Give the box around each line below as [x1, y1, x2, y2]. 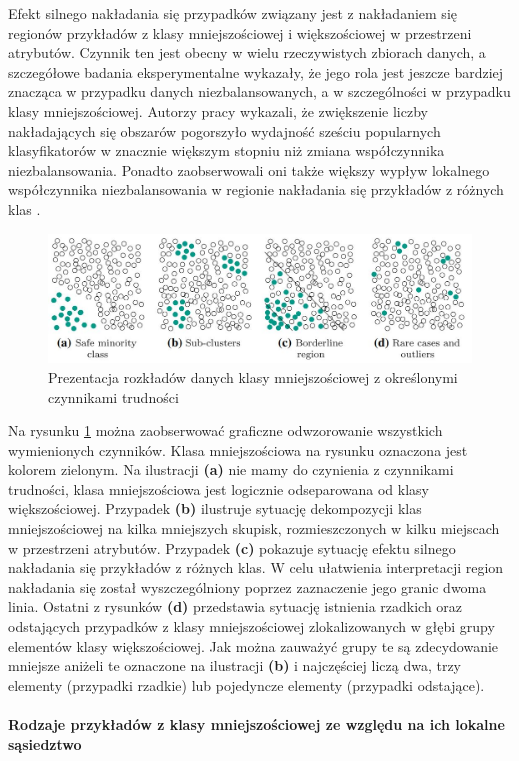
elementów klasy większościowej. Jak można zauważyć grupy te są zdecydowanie [8, 635, 499, 656]
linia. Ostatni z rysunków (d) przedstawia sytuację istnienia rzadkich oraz [8, 596, 463, 617]
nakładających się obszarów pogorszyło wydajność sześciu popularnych [8, 120, 441, 141]
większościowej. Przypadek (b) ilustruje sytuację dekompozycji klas [8, 498, 422, 519]
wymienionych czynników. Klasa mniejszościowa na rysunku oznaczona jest [8, 439, 468, 460]
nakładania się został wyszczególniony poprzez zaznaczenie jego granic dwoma [8, 576, 487, 597]
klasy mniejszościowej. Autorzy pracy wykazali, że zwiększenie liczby [8, 100, 428, 121]
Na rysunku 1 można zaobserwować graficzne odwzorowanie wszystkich [8, 420, 443, 441]
